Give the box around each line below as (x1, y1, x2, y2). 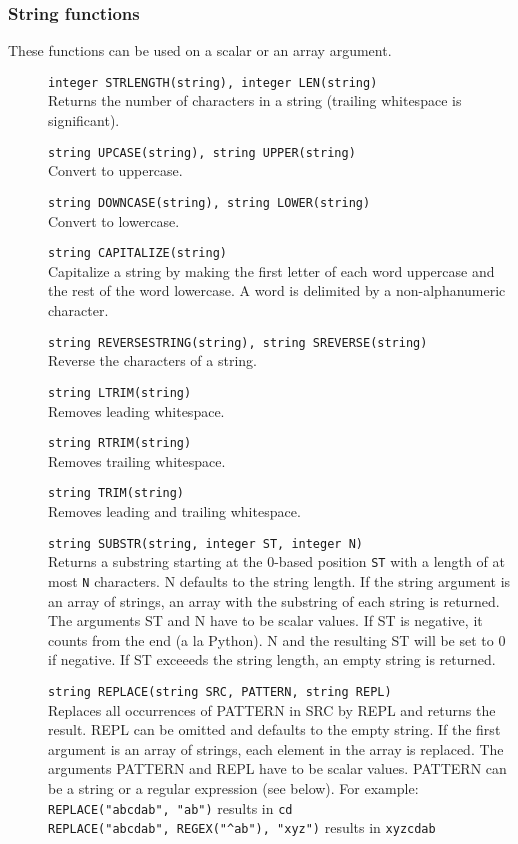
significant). (48, 110, 120, 131)
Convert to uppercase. (48, 160, 183, 181)
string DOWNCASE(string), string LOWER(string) (48, 195, 371, 210)
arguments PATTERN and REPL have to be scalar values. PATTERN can (48, 758, 507, 779)
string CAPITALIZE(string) (48, 246, 227, 261)
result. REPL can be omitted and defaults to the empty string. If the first (48, 719, 501, 740)
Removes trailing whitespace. (48, 450, 226, 471)
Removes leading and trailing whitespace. (48, 501, 301, 521)
